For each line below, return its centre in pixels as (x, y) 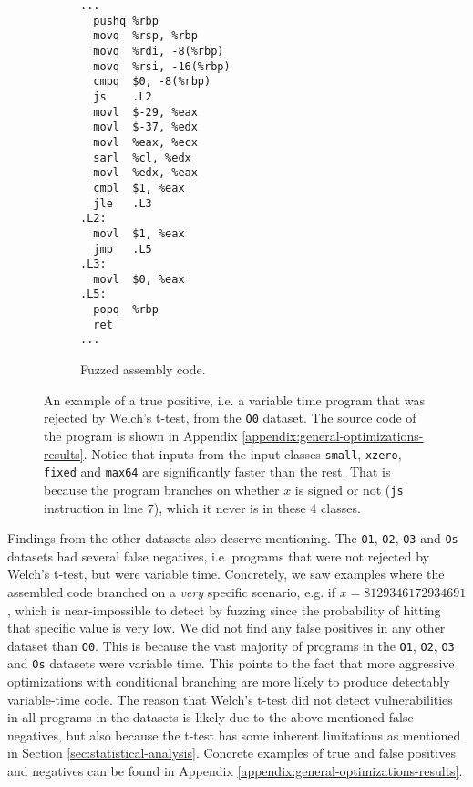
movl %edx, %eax (145, 173)
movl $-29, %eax (145, 112)
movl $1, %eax (139, 233)
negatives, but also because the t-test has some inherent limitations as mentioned (234, 735)
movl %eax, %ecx (145, 142)
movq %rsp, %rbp (145, 36)
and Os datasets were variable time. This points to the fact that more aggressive (231, 663)
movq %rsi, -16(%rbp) (162, 66)
